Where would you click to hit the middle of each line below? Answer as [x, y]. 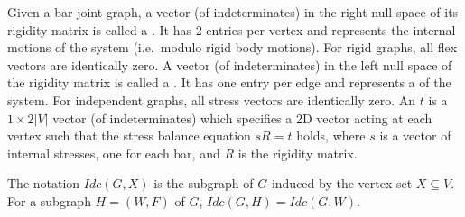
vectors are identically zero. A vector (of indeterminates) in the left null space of [230, 64]
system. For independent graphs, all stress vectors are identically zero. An [212, 99]
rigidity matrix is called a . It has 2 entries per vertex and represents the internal [232, 29]
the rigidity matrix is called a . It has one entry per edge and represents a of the [229, 82]
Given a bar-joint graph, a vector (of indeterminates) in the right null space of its [233, 12]
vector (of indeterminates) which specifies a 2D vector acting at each [242, 118]
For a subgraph [49, 200]
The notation [44, 183]
